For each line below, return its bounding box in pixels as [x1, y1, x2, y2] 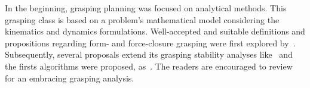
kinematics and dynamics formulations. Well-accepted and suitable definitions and [5, 25, 305, 37]
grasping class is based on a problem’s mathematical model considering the [5, 13, 280, 26]
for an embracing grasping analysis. [5, 71, 134, 84]
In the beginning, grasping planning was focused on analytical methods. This [5, 2, 287, 14]
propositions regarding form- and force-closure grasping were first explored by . [5, 36, 296, 49]
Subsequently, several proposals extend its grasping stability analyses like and [5, 48, 293, 61]
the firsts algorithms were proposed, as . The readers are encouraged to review [5, 59, 293, 72]
